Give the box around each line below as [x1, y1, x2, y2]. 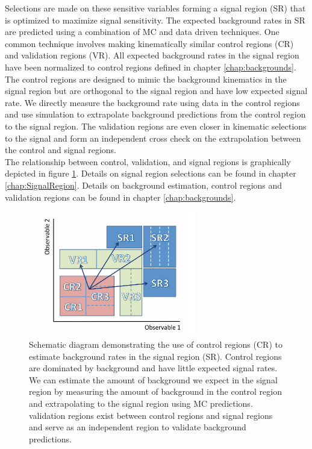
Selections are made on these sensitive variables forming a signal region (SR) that [5, 2, 306, 14]
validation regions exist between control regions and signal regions [29, 409, 273, 421]
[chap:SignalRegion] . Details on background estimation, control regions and [5, 178, 282, 191]
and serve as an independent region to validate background [29, 421, 246, 433]
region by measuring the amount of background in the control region [29, 385, 282, 398]
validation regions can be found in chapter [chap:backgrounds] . [5, 190, 236, 203]
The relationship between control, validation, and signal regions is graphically [5, 155, 291, 168]
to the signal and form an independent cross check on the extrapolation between [5, 131, 301, 144]
